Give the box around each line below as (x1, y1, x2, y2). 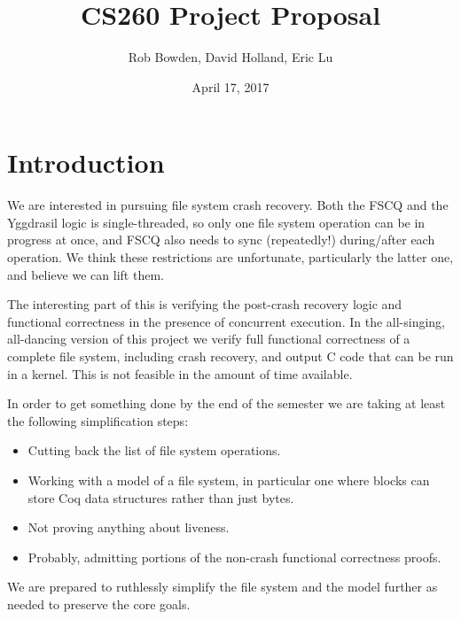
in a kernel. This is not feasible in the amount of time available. (7, 364, 353, 383)
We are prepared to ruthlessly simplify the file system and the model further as (7, 577, 438, 596)
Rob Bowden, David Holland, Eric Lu (128, 48, 333, 66)
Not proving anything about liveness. (27, 518, 230, 537)
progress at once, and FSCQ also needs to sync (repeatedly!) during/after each (7, 230, 435, 249)
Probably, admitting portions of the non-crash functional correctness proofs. (27, 547, 441, 566)
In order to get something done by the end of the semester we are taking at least (7, 394, 446, 413)
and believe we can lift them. (7, 265, 164, 283)
